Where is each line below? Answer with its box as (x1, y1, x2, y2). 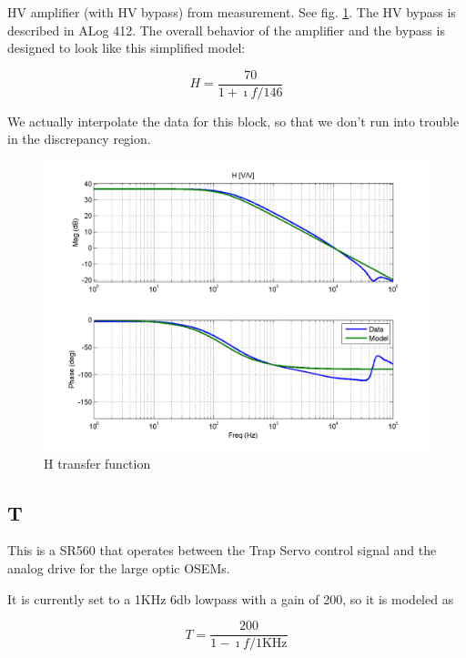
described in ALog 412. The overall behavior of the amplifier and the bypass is (7, 20, 445, 39)
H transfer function (44, 453, 151, 472)
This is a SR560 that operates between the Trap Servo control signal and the (7, 541, 437, 560)
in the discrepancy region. (7, 129, 151, 148)
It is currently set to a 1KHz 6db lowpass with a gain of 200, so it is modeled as (7, 589, 454, 608)
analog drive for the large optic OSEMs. (7, 559, 230, 578)
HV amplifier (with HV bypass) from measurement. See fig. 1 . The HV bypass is (7, 3, 456, 21)
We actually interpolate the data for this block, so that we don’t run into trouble (7, 111, 460, 130)
